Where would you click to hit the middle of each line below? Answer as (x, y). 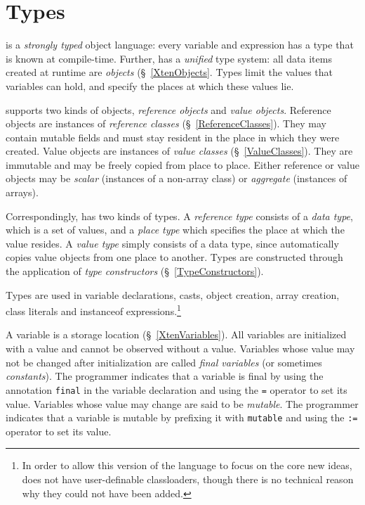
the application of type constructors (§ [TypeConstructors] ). (135, 271)
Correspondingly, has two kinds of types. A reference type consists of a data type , (179, 216)
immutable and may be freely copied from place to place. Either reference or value (183, 164)
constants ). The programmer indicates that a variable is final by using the (165, 376)
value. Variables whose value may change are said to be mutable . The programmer (182, 403)
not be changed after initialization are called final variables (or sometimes (164, 362)
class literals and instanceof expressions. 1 (93, 310)
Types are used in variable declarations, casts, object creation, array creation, (173, 294)
